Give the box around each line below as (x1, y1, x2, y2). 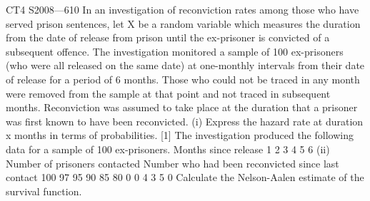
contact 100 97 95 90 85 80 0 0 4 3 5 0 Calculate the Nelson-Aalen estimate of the (6, 170, 364, 185)
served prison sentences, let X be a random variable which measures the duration (6, 16, 361, 31)
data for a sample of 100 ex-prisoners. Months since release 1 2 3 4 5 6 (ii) (6, 141, 330, 156)
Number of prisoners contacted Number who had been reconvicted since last (6, 155, 339, 170)
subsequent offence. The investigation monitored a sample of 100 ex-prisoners (6, 43, 344, 58)
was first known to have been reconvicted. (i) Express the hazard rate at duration (6, 113, 364, 128)
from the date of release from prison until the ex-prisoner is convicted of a (6, 30, 330, 45)
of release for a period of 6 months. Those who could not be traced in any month (6, 71, 360, 86)
